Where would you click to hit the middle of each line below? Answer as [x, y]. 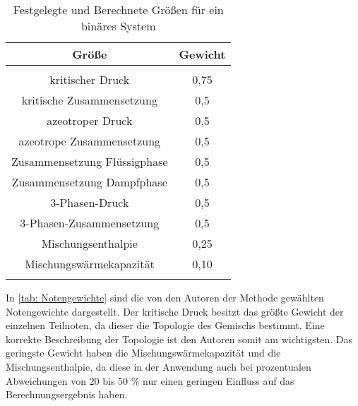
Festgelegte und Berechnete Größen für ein [118, 10]
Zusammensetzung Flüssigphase [90, 161]
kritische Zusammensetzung [89, 100]
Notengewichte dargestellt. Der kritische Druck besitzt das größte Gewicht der [175, 311]
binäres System [118, 26]
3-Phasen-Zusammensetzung [90, 223]
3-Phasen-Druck [90, 202]
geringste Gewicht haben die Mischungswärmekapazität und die [143, 353]
